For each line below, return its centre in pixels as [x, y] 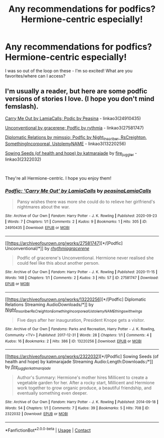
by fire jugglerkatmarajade [28, 367]
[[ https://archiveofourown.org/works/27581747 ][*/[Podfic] [64, 243]
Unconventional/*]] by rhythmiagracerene [47, 248]
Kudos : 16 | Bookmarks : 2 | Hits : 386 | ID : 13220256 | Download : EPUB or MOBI [73, 341]
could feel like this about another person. [58, 263]
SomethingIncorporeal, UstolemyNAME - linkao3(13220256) [65, 144]
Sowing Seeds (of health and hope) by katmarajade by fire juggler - [71, 154]
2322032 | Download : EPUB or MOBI [37, 414]
